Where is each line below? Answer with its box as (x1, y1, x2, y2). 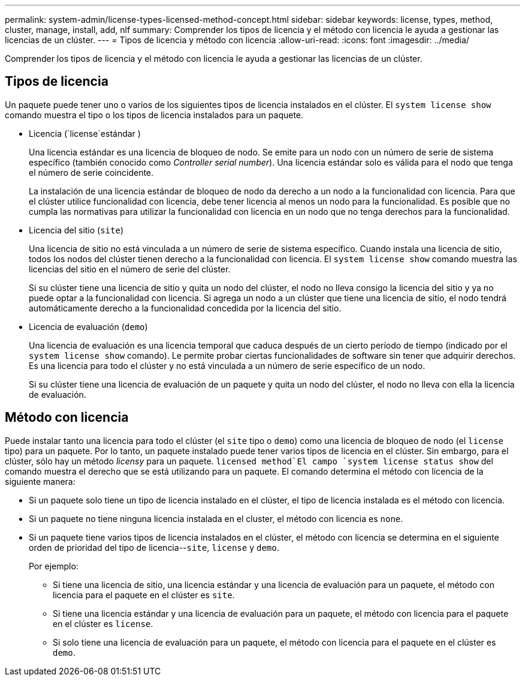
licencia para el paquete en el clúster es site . (53, 589, 235, 600)
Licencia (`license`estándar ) (29, 128, 141, 139)
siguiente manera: (5, 476, 76, 487)
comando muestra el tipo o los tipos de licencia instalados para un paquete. (5, 109, 304, 120)
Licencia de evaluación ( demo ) (29, 321, 148, 332)
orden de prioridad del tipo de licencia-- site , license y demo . (29, 542, 279, 553)
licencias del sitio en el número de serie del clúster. (29, 263, 231, 274)
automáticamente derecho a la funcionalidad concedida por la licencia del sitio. (29, 302, 342, 313)
